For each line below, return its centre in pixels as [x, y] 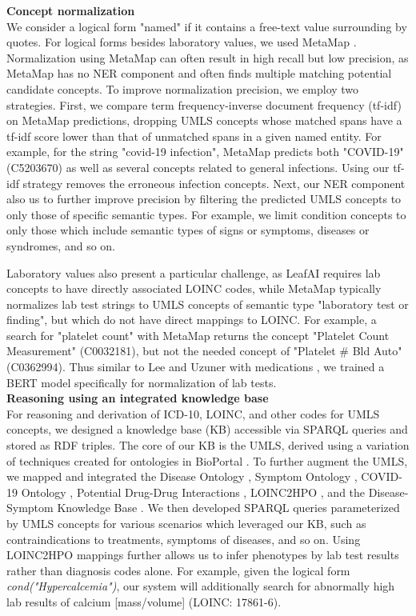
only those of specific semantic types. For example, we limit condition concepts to [206, 214]
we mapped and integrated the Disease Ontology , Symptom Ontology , [182, 476]
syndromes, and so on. [61, 245]
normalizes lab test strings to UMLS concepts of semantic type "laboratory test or [208, 304]
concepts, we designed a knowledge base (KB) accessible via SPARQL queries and [207, 429]
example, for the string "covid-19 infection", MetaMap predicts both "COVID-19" [205, 152]
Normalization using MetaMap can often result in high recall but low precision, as [208, 57]
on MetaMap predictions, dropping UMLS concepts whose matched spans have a [204, 120]
